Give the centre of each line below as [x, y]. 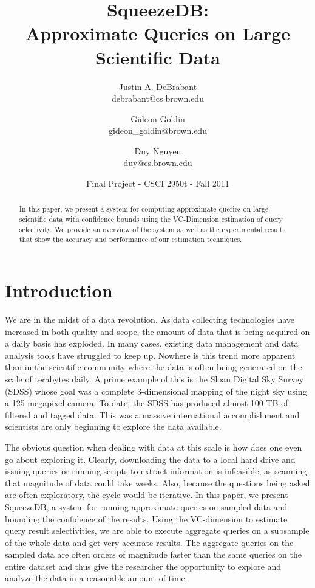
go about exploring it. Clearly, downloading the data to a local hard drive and [150, 459]
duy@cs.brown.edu [158, 163]
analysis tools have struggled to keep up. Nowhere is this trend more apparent [150, 355]
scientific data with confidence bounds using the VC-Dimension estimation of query [151, 219]
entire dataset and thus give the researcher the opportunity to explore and [143, 566]
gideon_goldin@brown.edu [158, 130]
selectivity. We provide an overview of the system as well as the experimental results [152, 229]
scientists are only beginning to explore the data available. [113, 427]
